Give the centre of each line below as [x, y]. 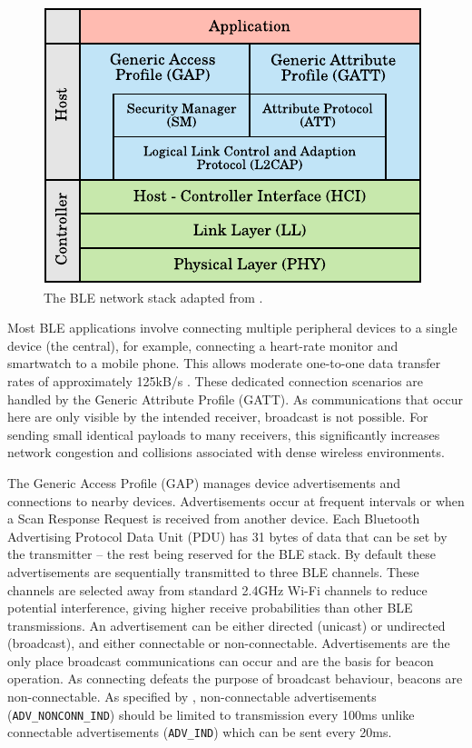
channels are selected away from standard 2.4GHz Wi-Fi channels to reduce [217, 589]
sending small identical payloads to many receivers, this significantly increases [224, 434]
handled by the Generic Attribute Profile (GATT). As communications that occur [235, 399]
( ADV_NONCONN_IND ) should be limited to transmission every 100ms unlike [211, 714]
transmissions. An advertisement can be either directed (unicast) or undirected [226, 625]
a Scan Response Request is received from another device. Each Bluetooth [214, 519]
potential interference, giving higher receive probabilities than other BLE [210, 608]
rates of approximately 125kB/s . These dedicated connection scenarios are [216, 380]
